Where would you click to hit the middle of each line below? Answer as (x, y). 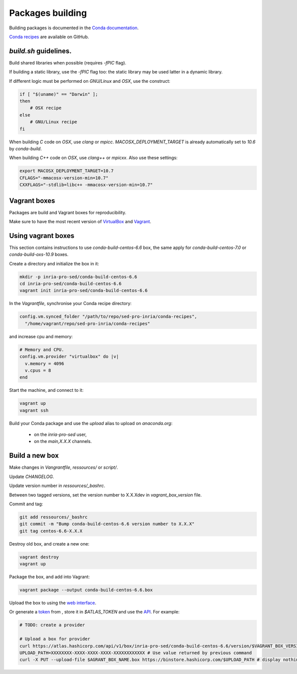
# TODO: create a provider (52, 625)
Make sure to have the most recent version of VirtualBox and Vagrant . (80, 221)
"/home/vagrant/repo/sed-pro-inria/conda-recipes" (88, 323)
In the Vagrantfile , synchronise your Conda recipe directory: (71, 304)
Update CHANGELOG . (32, 477)
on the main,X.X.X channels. (63, 441)
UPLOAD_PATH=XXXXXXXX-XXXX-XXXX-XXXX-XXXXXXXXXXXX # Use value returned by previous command (136, 653)
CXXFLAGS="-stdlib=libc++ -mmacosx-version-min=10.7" (86, 185)
